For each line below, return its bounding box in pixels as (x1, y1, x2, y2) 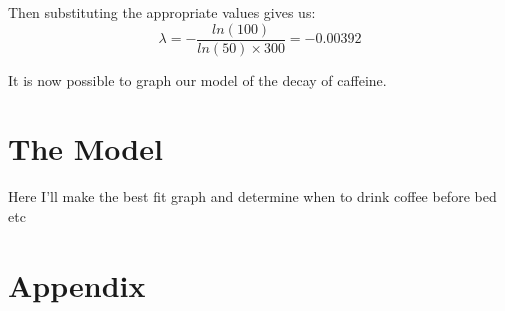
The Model (8, 128, 163, 169)
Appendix (8, 264, 146, 305)
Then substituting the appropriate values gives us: (8, 2, 316, 22)
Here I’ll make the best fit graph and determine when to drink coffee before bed (8, 186, 497, 207)
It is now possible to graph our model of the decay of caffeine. (8, 69, 387, 90)
